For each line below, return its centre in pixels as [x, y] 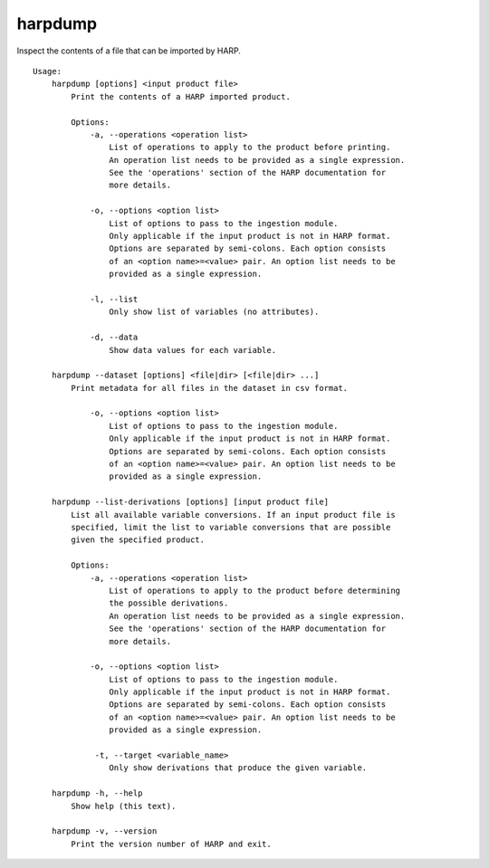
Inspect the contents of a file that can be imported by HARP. [129, 51]
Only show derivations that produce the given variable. [238, 768]
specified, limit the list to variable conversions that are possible [231, 527]
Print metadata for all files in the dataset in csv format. [210, 388]
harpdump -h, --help [97, 793]
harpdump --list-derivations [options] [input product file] [190, 502]
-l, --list [114, 299]
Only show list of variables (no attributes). [214, 312]
